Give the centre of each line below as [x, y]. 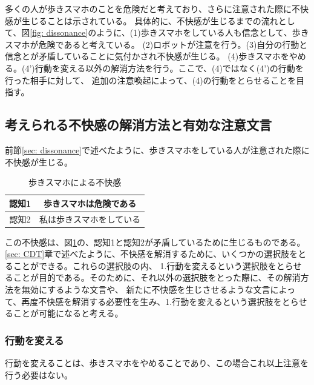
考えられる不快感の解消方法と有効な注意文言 [138, 125]
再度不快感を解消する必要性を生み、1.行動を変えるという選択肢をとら [160, 301]
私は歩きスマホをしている [90, 219]
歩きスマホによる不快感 [75, 182]
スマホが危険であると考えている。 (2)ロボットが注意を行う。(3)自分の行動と [156, 44]
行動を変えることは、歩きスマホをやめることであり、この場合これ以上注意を [157, 363]
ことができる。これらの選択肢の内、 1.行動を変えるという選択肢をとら [153, 265]
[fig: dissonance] [59, 32]
